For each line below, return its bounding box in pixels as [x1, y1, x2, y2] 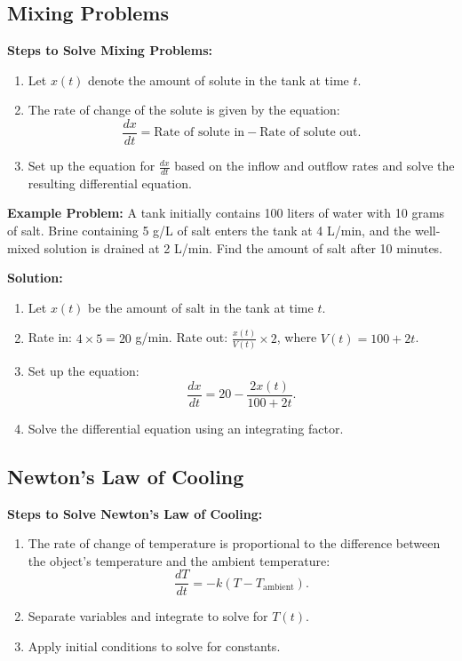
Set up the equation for [28, 156, 155, 175]
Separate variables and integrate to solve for [28, 607, 268, 625]
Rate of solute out [259, 126, 358, 139]
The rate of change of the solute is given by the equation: [28, 100, 340, 119]
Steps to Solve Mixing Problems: [7, 41, 212, 60]
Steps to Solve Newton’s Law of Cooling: [7, 504, 263, 522]
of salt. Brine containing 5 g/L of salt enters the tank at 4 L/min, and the [7, 221, 411, 240]
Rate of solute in [154, 126, 245, 139]
